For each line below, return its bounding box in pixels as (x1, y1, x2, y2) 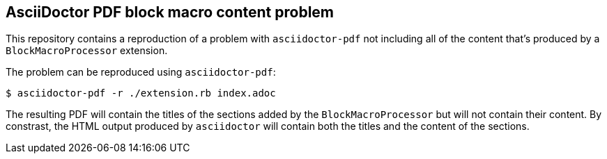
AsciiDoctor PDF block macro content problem (6, 3, 335, 21)
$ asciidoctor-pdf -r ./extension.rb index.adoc (6, 87, 276, 99)
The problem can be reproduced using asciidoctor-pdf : (6, 66, 276, 78)
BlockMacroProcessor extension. (6, 44, 168, 57)
